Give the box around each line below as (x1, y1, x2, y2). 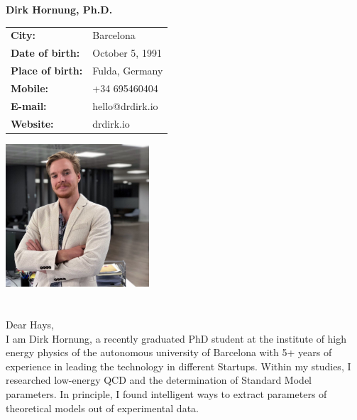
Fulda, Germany (92, 63, 163, 78)
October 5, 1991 (92, 45, 162, 60)
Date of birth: (11, 45, 80, 60)
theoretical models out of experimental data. (6, 400, 199, 415)
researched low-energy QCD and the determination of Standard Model (6, 372, 312, 387)
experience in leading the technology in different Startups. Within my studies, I (6, 358, 351, 373)
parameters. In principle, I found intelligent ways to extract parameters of (6, 387, 327, 401)
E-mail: (11, 98, 47, 113)
